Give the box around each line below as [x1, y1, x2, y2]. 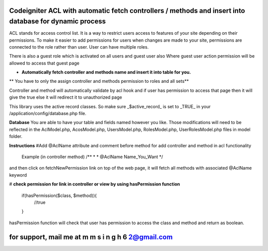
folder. [9, 133, 22, 139]
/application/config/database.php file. [9, 111, 86, 117]
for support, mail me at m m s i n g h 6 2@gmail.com [9, 233, 173, 241]
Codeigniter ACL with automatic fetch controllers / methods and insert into [9, 6, 245, 15]
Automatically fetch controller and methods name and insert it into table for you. [21, 69, 191, 75]
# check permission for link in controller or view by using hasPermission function [9, 181, 181, 187]
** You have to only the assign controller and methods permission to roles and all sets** [9, 78, 189, 84]
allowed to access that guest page [9, 60, 79, 66]
